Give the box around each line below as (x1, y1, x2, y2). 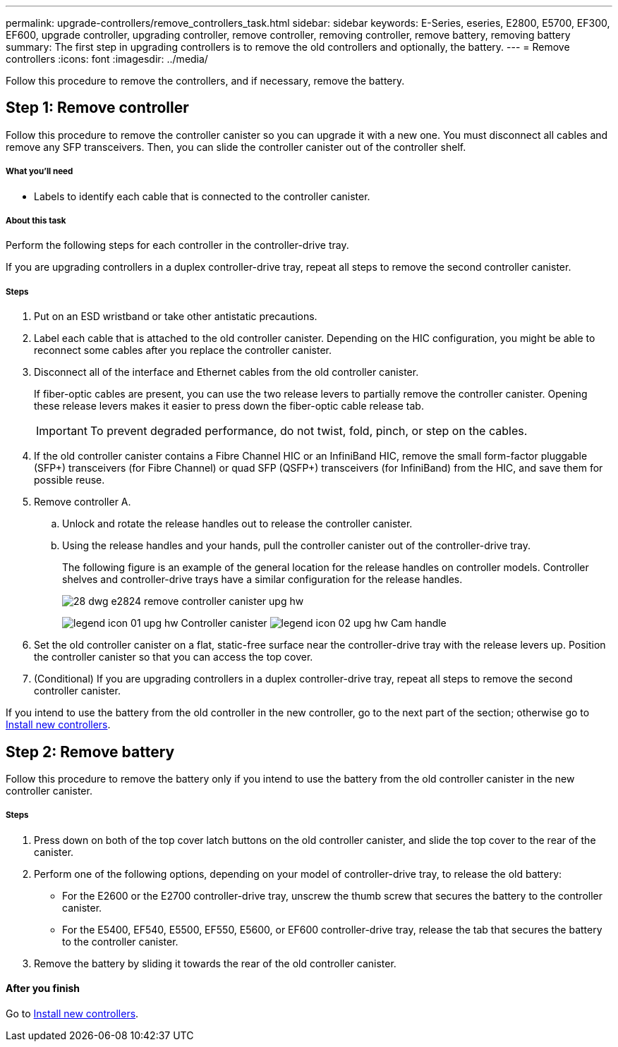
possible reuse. (34, 474, 105, 486)
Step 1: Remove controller (6, 99, 189, 117)
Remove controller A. (34, 496, 131, 508)
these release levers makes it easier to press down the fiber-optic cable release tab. (34, 400, 424, 412)
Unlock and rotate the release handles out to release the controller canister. (62, 518, 413, 530)
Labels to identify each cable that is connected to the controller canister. (34, 190, 370, 202)
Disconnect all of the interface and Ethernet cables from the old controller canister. (34, 366, 419, 379)
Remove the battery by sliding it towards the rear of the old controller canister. (34, 957, 396, 969)
